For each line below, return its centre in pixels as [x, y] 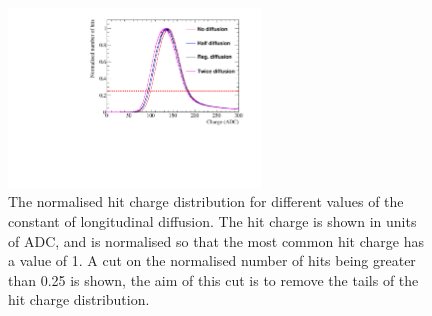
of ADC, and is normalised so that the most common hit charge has [216, 240]
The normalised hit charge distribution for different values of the [206, 201]
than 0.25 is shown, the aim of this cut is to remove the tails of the [213, 279]
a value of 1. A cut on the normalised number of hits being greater [212, 260]
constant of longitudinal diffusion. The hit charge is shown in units [212, 220]
